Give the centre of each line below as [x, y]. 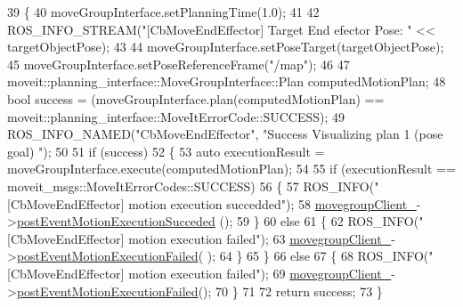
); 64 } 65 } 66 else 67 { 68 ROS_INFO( [318, 256]
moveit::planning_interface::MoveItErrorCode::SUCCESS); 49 [176, 116]
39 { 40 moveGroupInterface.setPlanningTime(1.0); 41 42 [163, 12]
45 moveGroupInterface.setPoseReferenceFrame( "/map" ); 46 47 [179, 64]
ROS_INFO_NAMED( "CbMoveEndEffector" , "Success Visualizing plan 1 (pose [225, 134]
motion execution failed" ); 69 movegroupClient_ [260, 273]
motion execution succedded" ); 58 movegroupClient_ [272, 203]
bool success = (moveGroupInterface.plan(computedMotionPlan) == [196, 98]
